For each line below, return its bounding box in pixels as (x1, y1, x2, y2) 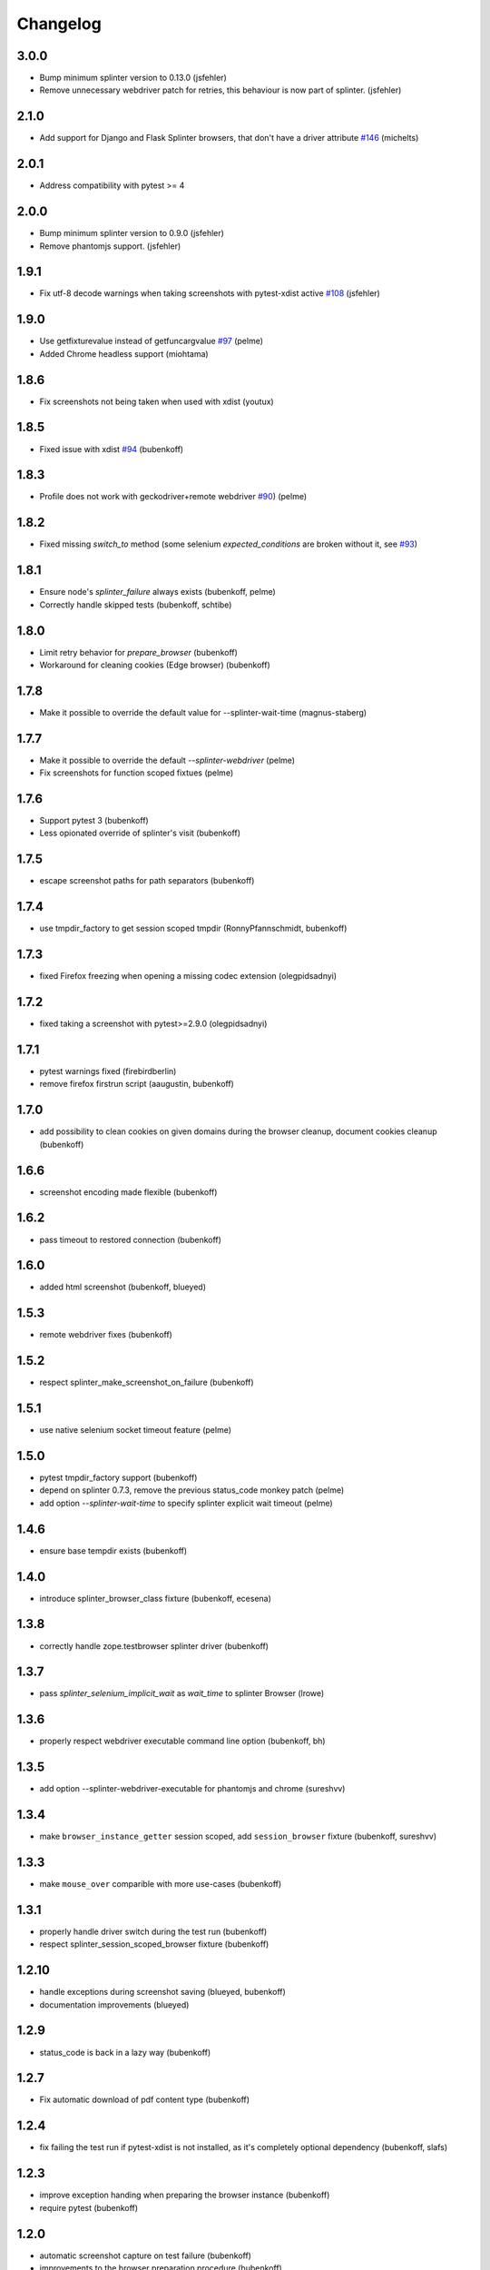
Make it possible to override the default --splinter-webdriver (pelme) (39, 755, 295, 765)
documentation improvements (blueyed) (39, 1999, 190, 2010)
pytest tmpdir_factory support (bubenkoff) (39, 1472, 198, 1484)
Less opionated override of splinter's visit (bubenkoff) (39, 827, 240, 839)
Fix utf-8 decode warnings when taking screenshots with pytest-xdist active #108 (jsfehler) (39, 288, 380, 299)
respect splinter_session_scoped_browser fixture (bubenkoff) (39, 1939, 269, 1949)
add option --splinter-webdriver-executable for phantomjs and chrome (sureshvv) (39, 1783, 346, 1794)
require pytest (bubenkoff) (39, 2202, 139, 2213)
